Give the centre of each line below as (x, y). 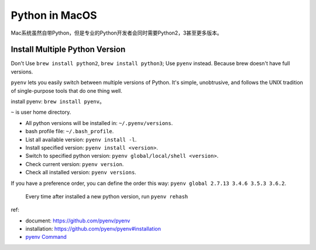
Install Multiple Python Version (68, 50)
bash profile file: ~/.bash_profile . (70, 131)
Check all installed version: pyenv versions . (81, 173)
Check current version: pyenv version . (75, 164)
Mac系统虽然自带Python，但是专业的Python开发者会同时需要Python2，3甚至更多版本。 (116, 33)
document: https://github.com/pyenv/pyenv (78, 221)
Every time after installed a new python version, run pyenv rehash (107, 196)
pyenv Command (46, 237)
